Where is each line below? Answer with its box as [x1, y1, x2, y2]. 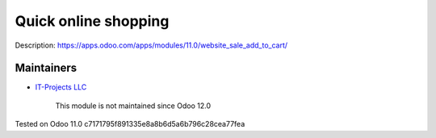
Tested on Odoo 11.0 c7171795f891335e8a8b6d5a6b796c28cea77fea [15, 119, 245, 129]
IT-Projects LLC [35, 82, 87, 92]
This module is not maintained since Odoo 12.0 [55, 101, 212, 111]
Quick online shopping [15, 12, 170, 30]
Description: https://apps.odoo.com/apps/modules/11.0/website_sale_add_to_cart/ [15, 40, 288, 50]
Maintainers [15, 61, 78, 75]
